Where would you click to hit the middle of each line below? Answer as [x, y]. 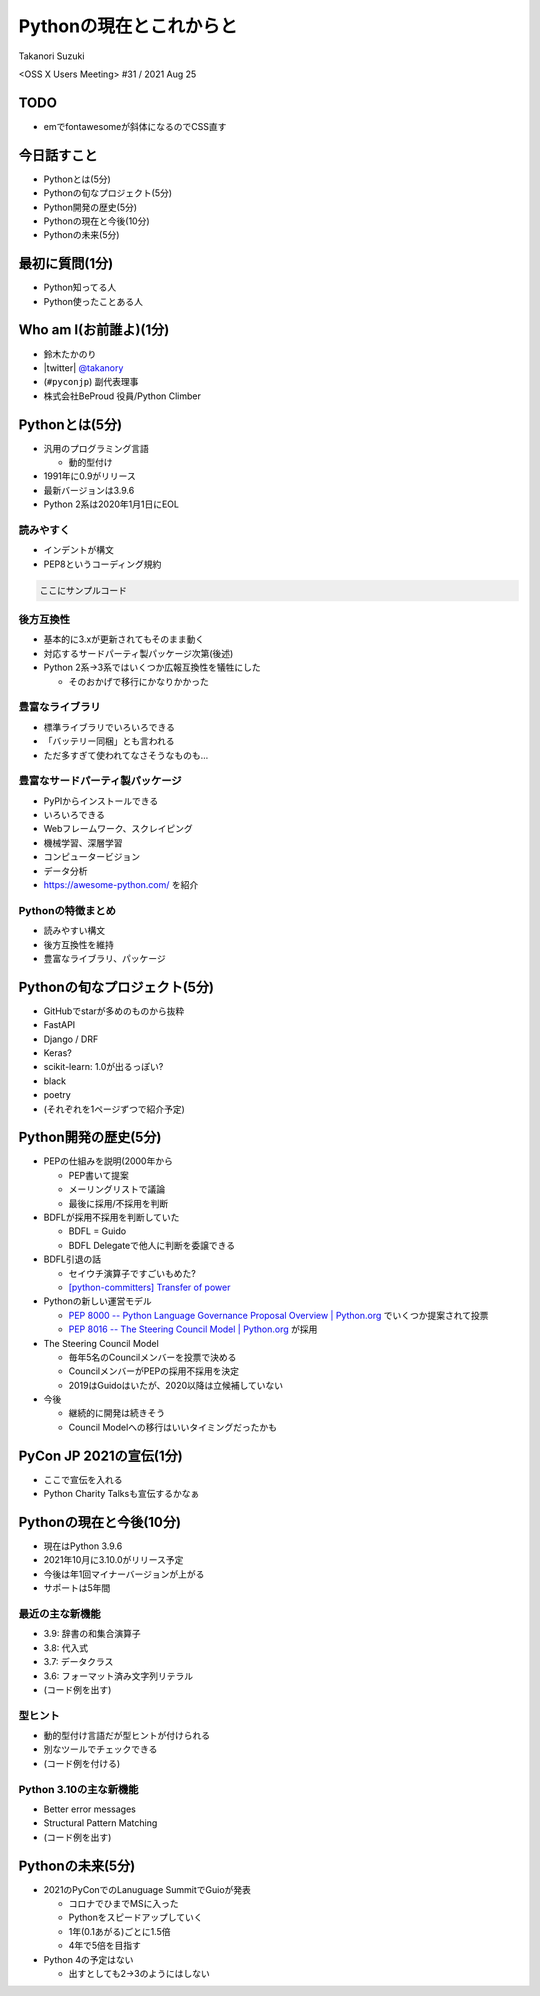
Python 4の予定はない [88, 1959]
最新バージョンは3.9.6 [89, 490]
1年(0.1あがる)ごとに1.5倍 [119, 1931]
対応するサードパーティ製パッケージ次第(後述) [138, 653]
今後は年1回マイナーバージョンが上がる [124, 1574]
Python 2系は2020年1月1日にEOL [111, 504]
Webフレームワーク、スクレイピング [118, 829]
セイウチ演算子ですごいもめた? [132, 1273]
